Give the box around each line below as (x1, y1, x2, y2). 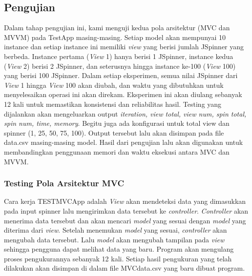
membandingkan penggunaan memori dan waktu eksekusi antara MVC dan (4, 146, 230, 157)
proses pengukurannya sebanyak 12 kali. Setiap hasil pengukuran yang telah (4, 253, 232, 263)
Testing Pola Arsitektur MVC (4, 177, 125, 189)
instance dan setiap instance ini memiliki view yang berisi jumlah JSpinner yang (4, 41, 244, 52)
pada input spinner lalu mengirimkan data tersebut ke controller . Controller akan (4, 205, 249, 216)
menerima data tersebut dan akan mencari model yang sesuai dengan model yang (4, 215, 246, 225)
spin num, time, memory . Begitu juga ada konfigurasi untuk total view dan (4, 118, 230, 128)
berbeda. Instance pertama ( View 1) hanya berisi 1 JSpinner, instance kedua (4, 51, 233, 61)
